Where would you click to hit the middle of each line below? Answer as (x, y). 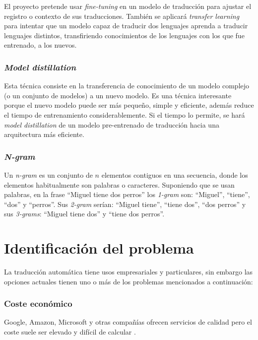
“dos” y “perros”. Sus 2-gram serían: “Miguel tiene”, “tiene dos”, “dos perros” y (125, 204)
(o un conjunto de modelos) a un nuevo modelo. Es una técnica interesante (118, 95)
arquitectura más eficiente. (44, 134)
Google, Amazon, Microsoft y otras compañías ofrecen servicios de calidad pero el (128, 322)
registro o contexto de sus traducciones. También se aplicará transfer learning (122, 16)
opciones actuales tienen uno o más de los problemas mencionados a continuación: (129, 281)
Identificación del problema (99, 248)
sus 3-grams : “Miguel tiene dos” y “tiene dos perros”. (84, 214)
